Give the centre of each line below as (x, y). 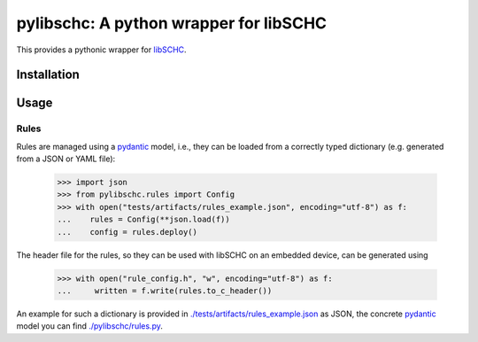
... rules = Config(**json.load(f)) (143, 220)
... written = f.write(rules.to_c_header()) (165, 291)
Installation (48, 75)
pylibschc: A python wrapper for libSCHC (172, 23)
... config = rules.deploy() (127, 232)
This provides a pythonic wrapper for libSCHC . (101, 50)
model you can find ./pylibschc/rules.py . (89, 326)
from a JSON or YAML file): (66, 159)
